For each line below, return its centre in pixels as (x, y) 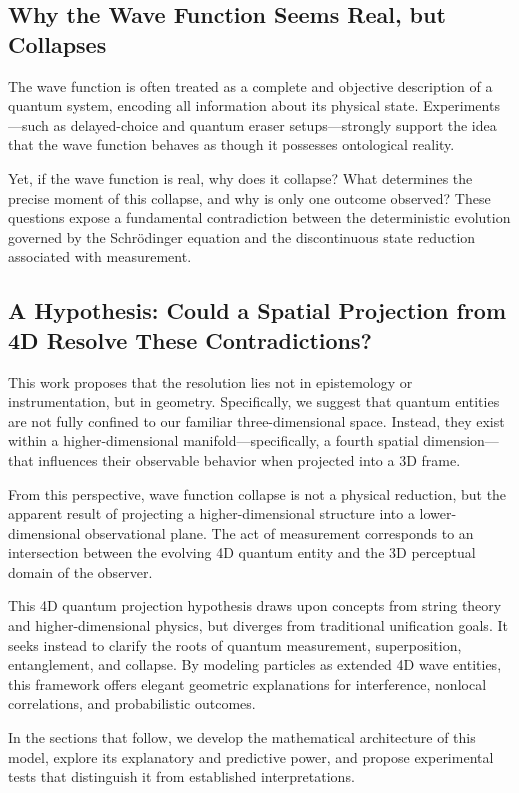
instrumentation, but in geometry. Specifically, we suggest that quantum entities (254, 401)
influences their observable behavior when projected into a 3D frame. (249, 459)
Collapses (57, 43)
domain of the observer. (80, 571)
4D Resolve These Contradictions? (190, 339)
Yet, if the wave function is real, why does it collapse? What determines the (240, 177)
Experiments (461, 105)
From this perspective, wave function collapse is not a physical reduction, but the (257, 493)
